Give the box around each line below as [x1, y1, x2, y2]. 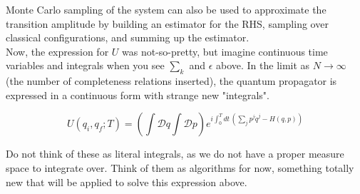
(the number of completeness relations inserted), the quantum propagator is [6, 73, 337, 88]
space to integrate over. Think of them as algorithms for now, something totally [6, 160, 354, 175]
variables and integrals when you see [6, 58, 165, 73]
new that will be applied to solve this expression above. [6, 174, 247, 189]
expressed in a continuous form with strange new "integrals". [6, 87, 269, 102]
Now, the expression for [6, 44, 109, 58]
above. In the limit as [216, 58, 310, 73]
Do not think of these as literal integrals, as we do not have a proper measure [6, 146, 344, 161]
